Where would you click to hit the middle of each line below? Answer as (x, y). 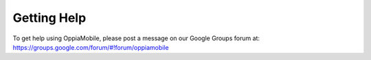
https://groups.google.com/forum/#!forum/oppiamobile (91, 47)
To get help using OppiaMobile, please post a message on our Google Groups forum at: (136, 38)
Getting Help (49, 18)
